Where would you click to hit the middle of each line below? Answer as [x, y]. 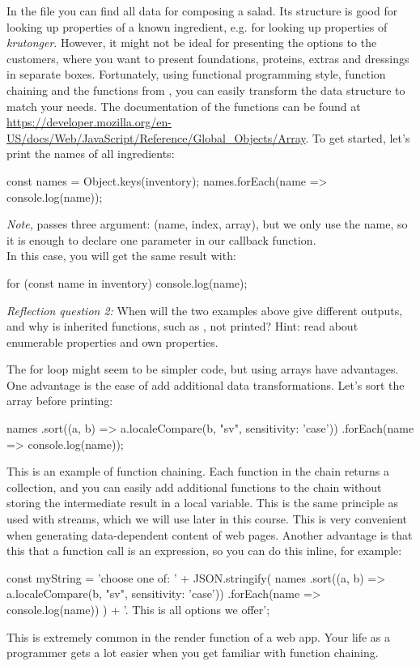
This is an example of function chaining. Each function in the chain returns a [198, 471]
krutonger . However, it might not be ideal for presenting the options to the [192, 43]
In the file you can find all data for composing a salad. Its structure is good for [202, 11]
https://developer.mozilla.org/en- [89, 122]
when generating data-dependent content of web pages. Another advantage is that [210, 534]
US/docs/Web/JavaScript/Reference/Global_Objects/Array [156, 137]
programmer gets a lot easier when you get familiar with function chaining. [193, 653]
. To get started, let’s [358, 137]
